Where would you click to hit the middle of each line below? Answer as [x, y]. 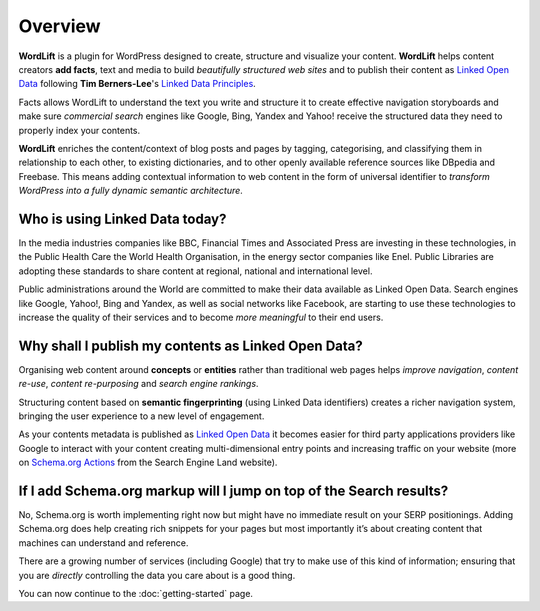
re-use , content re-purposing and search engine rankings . [138, 384]
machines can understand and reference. [103, 542]
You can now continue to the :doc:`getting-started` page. [136, 594]
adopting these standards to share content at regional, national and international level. [195, 271]
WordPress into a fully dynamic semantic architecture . [131, 191]
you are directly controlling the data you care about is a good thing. [157, 575]
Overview [59, 26]
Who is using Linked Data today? [122, 218]
